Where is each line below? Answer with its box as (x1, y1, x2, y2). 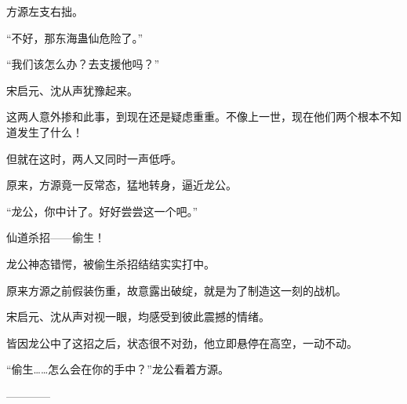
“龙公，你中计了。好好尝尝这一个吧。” (6, 202, 198, 219)
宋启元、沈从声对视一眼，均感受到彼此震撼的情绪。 (6, 308, 270, 325)
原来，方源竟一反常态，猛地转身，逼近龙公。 (6, 177, 237, 193)
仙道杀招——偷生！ (6, 229, 105, 246)
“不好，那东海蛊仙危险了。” (6, 29, 144, 45)
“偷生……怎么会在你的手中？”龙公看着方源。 (6, 361, 229, 377)
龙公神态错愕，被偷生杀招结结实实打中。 (6, 255, 215, 271)
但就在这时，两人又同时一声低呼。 (6, 150, 182, 166)
